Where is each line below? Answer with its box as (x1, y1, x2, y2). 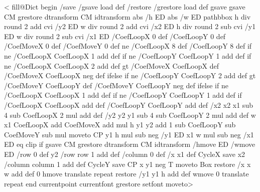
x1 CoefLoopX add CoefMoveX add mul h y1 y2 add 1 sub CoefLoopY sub (4, 119, 236, 130)
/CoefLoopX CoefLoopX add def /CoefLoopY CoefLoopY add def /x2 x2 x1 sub (4, 99, 253, 110)
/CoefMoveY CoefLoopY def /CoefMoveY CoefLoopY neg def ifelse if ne (4, 80, 228, 90)
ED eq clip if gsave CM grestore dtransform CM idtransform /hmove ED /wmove (4, 139, 255, 149)
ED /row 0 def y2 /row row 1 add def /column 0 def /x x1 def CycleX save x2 (4, 148, 245, 159)
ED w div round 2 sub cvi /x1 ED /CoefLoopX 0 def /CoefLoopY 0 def (4, 31, 226, 41)
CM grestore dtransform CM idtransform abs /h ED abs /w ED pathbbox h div (4, 11, 251, 22)
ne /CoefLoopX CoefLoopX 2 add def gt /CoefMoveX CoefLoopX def (4, 60, 219, 71)
